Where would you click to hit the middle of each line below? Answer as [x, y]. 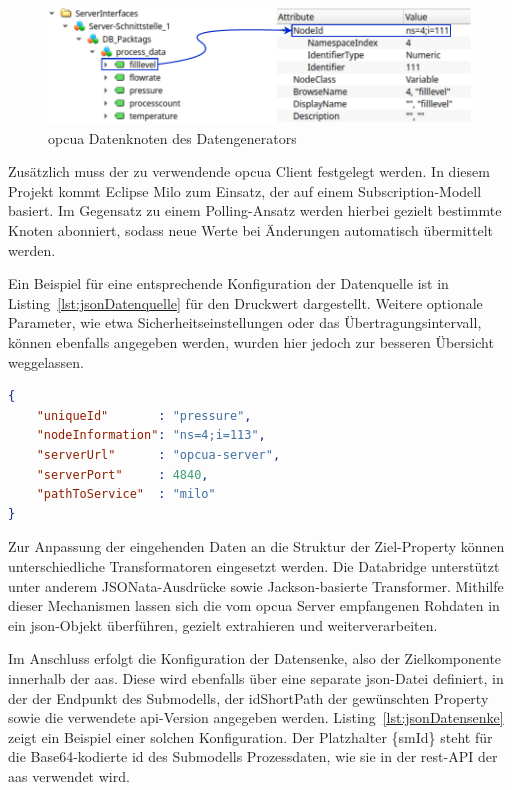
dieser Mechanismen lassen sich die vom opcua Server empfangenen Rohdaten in [254, 605]
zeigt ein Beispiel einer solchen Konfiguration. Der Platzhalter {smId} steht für [250, 736]
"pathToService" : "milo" [126, 494]
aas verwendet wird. [69, 775]
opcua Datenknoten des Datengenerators [172, 137]
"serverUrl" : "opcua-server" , [158, 454]
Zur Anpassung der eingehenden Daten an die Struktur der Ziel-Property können [256, 546]
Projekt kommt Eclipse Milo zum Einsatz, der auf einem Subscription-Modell [245, 190]
